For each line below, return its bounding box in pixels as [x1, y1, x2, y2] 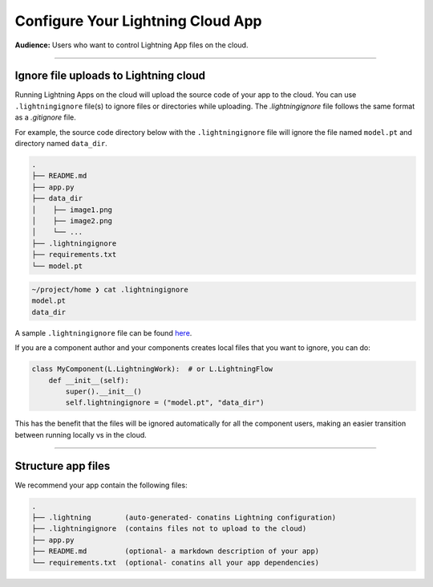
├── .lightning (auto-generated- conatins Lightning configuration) [31, 513, 337, 522]
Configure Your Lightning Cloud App [14, 12, 262, 30]
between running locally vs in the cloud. [14, 430, 148, 439]
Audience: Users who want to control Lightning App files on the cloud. [14, 40, 249, 50]
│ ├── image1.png [31, 205, 112, 214]
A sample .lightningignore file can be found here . [14, 328, 192, 337]
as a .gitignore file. [14, 112, 76, 122]
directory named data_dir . [14, 139, 107, 149]
